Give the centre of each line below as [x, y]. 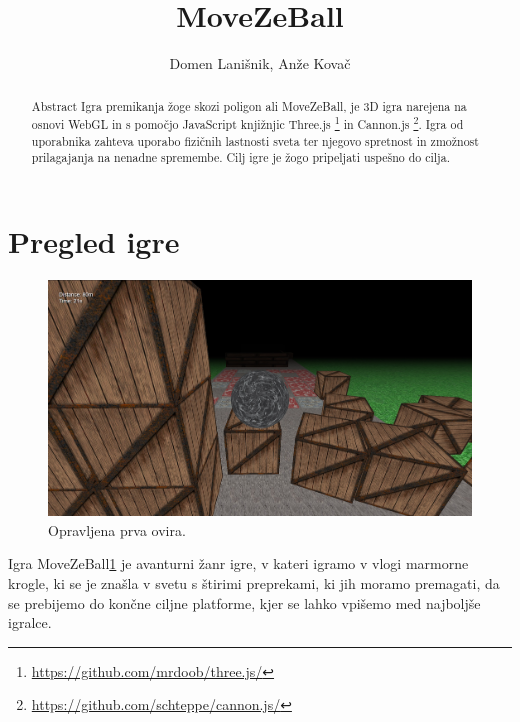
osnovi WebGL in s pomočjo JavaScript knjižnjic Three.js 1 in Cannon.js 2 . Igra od [247, 123]
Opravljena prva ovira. [117, 529]
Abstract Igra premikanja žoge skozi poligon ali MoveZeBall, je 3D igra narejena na [249, 105]
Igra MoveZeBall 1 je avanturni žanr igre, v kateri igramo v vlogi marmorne [238, 563]
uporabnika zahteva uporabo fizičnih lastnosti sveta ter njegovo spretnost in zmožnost [255, 140]
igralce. [30, 622]
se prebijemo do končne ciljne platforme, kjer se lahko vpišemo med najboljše [244, 602]
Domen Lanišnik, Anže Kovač [260, 63]
